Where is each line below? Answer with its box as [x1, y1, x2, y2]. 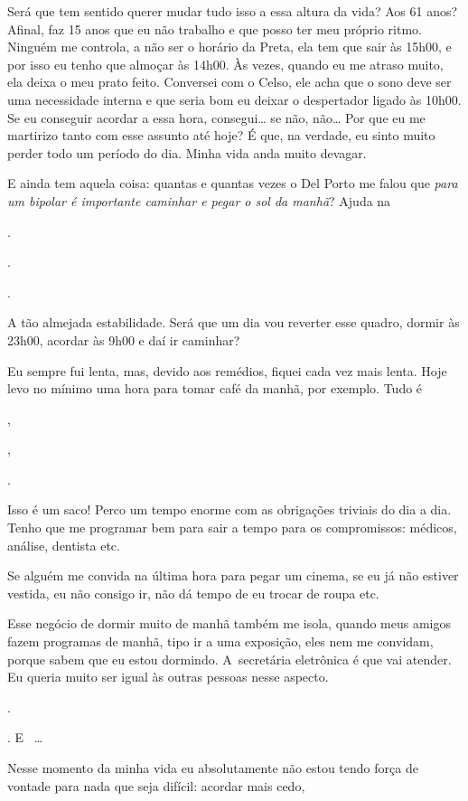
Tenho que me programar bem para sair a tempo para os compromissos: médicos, [7, 518, 457, 537]
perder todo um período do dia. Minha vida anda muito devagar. [7, 143, 367, 162]
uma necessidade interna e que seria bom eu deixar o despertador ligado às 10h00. [7, 90, 462, 108]
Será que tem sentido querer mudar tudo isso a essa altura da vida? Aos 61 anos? [7, 2, 458, 20]
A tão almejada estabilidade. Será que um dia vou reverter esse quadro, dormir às [7, 313, 460, 332]
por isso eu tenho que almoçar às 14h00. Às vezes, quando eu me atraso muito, [7, 54, 444, 73]
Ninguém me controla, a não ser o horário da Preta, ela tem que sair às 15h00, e [7, 37, 452, 56]
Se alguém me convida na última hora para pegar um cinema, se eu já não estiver [7, 566, 459, 585]
